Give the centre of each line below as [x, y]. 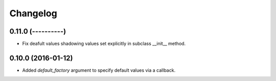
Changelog [33, 13]
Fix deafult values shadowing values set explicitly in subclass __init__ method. [104, 44]
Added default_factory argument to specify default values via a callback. [99, 70]
